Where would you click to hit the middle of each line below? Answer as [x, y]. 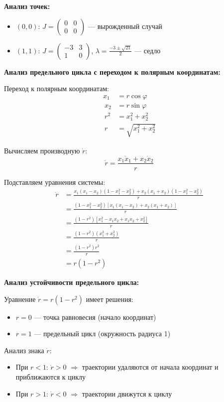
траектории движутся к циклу [127, 393]
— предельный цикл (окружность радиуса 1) [102, 334]
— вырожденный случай [125, 26]
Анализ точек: [27, 6]
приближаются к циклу [51, 377]
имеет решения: [110, 299]
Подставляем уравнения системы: [55, 182]
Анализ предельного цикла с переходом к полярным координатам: [112, 71]
